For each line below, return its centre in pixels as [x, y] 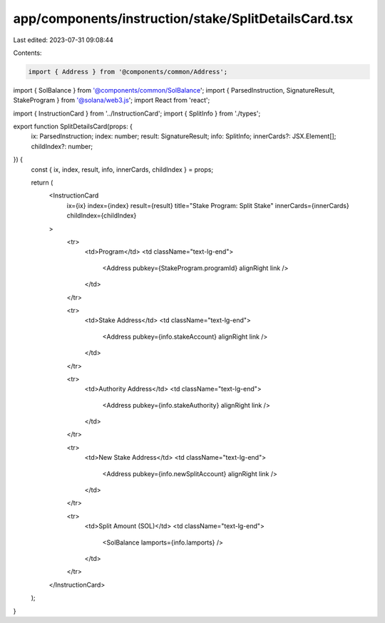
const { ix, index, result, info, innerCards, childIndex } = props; [122, 169]
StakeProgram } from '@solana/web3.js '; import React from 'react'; [112, 101]
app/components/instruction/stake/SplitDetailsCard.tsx [183, 19]
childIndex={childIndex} [102, 216]
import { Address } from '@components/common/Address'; [128, 72]
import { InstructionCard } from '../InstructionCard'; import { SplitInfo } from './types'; [137, 113]
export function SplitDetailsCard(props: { [73, 127]
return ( [42, 182]
